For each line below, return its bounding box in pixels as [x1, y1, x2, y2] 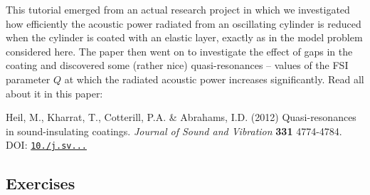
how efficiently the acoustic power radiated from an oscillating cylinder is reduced [6, 16, 361, 31]
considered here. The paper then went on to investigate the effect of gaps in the [6, 43, 353, 58]
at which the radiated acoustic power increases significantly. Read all [64, 71, 364, 86]
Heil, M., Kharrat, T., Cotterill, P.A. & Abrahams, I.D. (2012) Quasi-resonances [6, 110, 356, 125]
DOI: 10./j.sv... [6, 137, 87, 152]
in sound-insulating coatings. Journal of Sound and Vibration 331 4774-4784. [6, 123, 342, 138]
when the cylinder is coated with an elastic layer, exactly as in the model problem [6, 30, 363, 45]
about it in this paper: [6, 85, 103, 100]
